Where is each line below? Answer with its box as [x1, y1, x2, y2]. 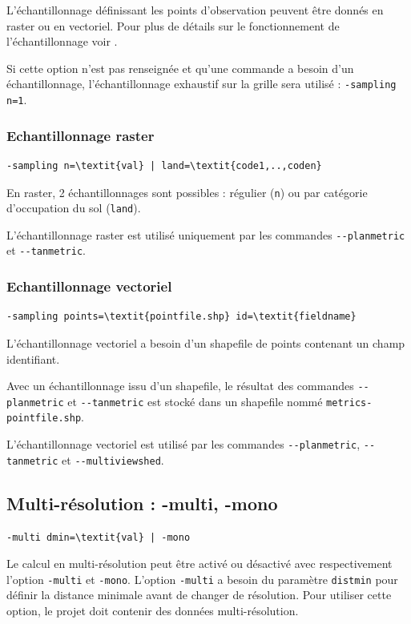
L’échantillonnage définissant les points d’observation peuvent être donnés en [6, 2, 384, 18]
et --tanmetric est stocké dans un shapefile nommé [67, 393, 323, 409]
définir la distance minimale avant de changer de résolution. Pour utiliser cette [6, 586, 392, 603]
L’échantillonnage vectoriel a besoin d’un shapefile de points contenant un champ [6, 334, 405, 351]
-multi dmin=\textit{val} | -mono [6, 531, 191, 543]
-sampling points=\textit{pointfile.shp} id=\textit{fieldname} [6, 311, 357, 323]
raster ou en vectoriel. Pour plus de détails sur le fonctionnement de [6, 17, 340, 34]
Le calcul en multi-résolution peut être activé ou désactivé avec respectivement [6, 555, 393, 572]
